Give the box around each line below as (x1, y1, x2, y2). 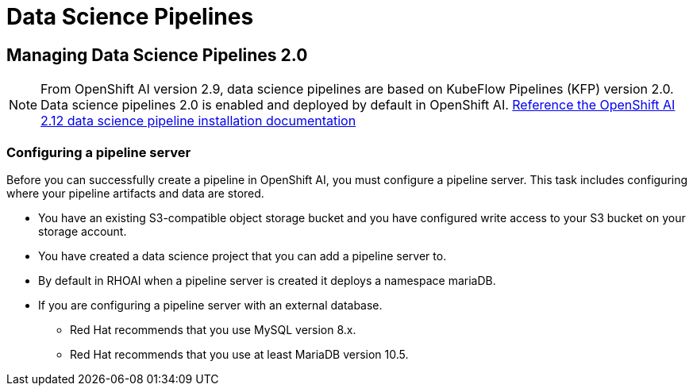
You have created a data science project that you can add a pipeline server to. (38, 248, 447, 263)
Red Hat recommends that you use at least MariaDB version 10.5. (70, 347, 409, 361)
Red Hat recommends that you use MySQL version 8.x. (70, 322, 356, 336)
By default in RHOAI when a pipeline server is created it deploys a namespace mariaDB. (38, 273, 496, 287)
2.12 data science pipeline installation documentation (40, 113, 356, 129)
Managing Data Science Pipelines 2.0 (6, 44, 308, 65)
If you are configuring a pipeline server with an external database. (38, 298, 383, 312)
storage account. (38, 224, 127, 238)
